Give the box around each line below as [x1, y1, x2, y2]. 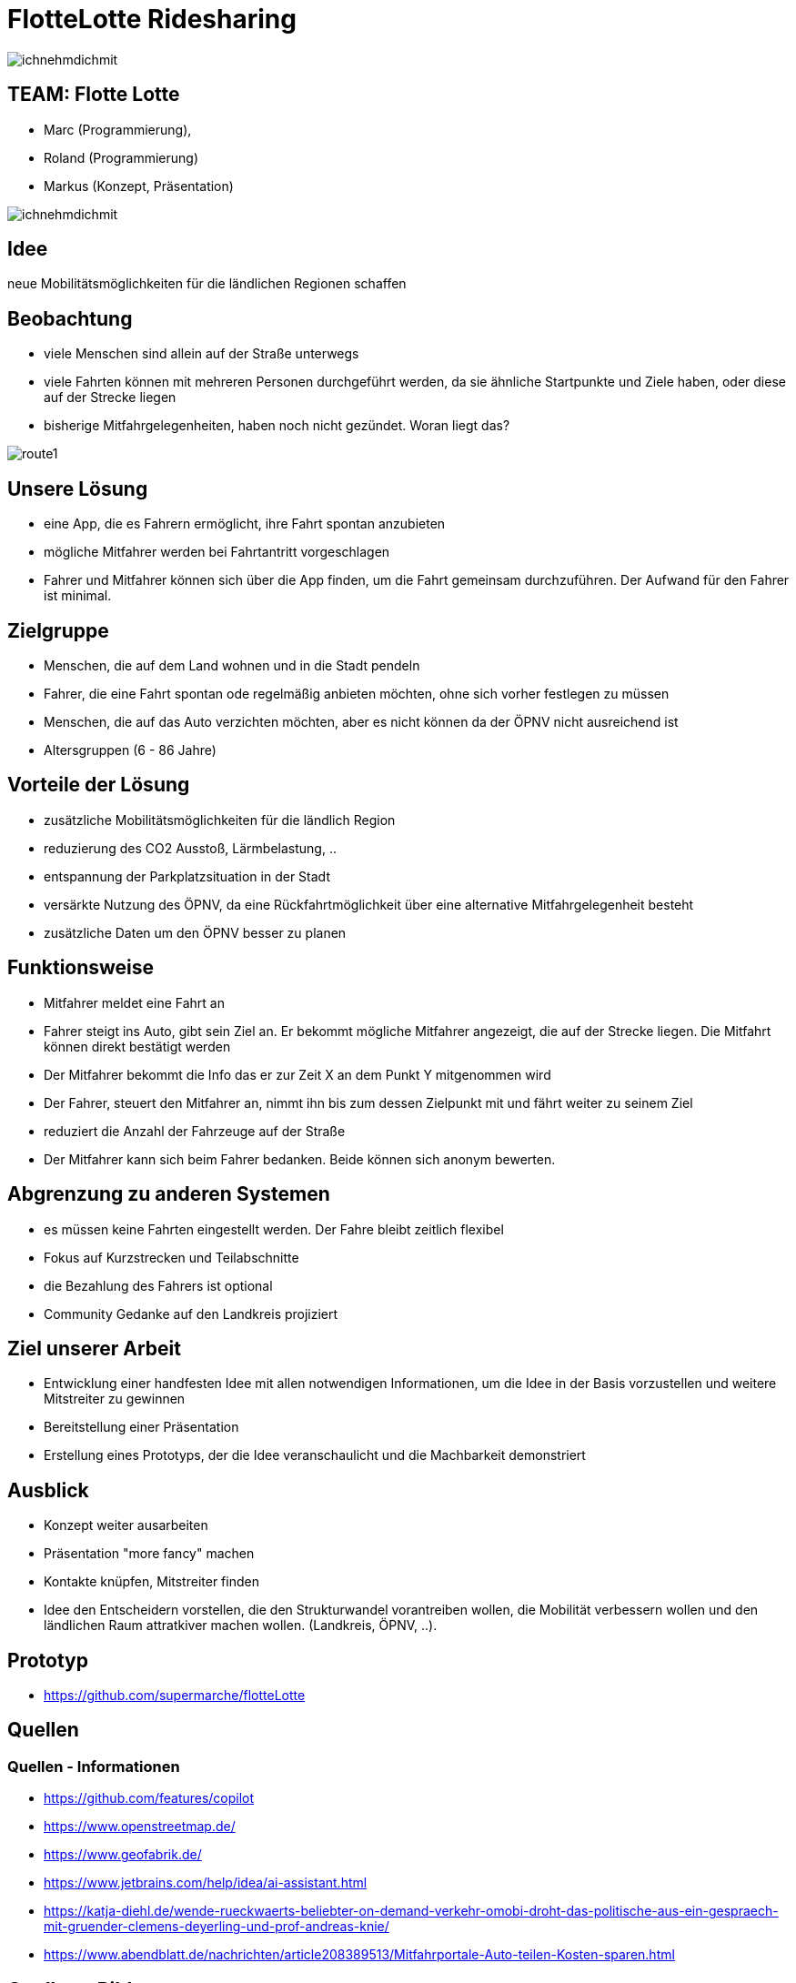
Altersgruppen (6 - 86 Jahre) [44, 741, 217, 758]
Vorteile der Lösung [7, 773, 190, 797]
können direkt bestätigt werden [44, 1038, 231, 1054]
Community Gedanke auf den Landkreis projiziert [44, 1305, 338, 1322]
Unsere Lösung [7, 477, 148, 500]
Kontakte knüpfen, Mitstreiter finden [44, 1574, 259, 1590]
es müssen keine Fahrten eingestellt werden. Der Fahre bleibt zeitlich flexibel [44, 1221, 504, 1237]
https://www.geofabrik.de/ [44, 1847, 202, 1863]
